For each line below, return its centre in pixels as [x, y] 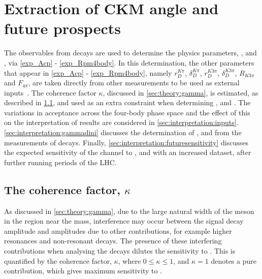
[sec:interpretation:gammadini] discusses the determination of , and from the [123, 132]
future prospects [62, 28]
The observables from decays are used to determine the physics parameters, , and [130, 53]
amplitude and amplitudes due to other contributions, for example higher [118, 230]
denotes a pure [234, 260]
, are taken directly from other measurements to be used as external [134, 83]
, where [129, 260]
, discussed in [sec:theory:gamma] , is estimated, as [181, 92]
